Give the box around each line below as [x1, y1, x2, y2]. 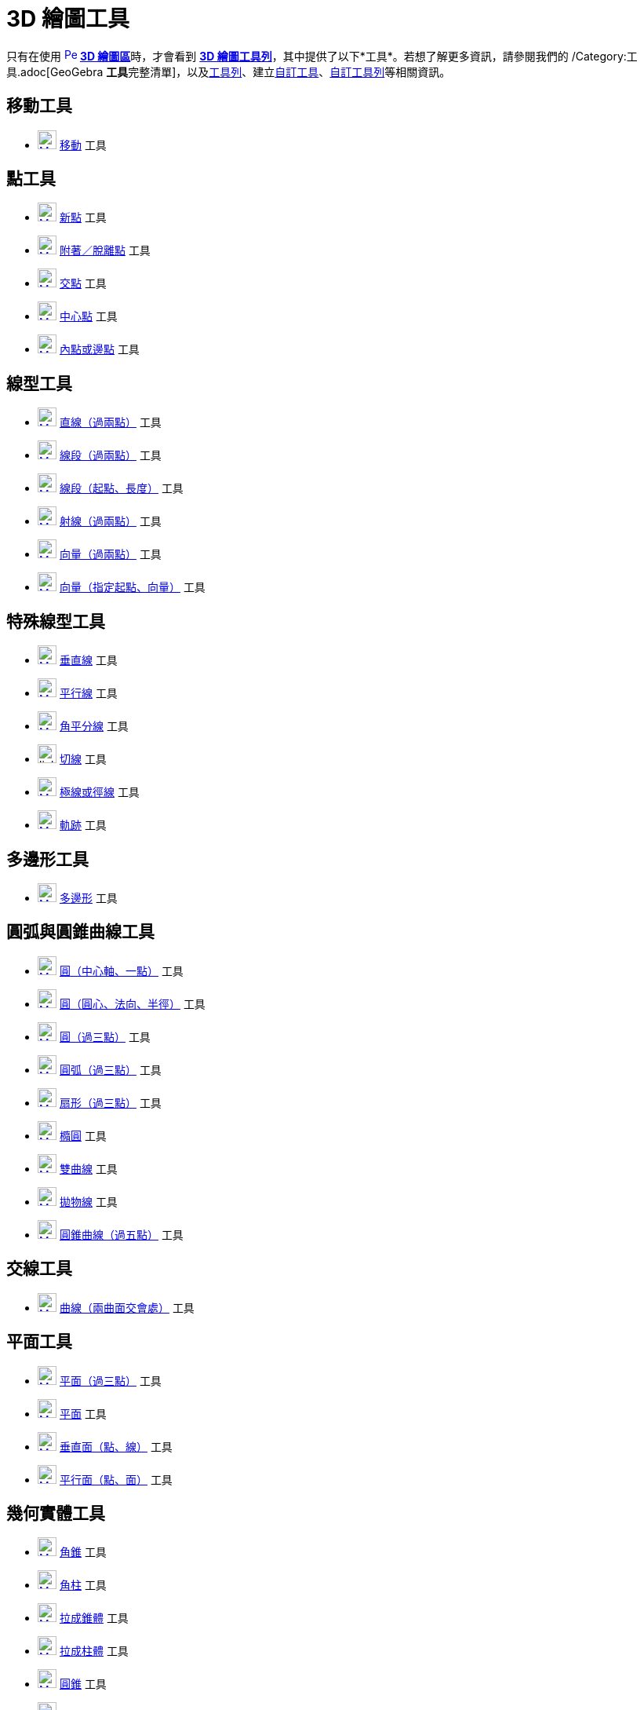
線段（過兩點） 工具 [59, 448, 162, 462]
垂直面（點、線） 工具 [59, 1439, 173, 1453]
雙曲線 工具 [59, 1161, 118, 1175]
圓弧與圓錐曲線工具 [6, 922, 155, 942]
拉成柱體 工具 [59, 1644, 129, 1658]
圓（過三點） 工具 [59, 1029, 151, 1043]
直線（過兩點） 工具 [59, 415, 162, 429]
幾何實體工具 [6, 1503, 105, 1523]
